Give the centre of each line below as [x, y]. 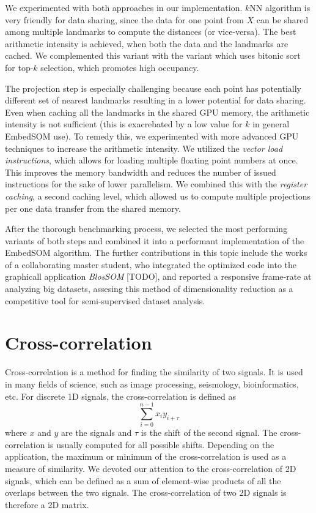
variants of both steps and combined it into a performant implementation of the [155, 240]
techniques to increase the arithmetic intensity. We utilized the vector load [144, 148]
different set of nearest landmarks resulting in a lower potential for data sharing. [156, 100]
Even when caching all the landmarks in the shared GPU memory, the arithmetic [157, 112]
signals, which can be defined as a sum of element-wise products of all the [143, 480]
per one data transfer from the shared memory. [93, 208]
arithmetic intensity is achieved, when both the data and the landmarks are [147, 43]
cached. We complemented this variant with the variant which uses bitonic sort [153, 55]
